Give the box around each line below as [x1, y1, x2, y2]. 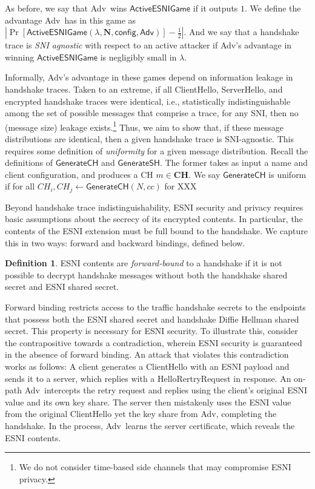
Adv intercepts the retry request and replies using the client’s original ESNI [24, 384, 308, 396]
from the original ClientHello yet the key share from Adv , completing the [5, 407, 277, 420]
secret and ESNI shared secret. [5, 280, 119, 293]
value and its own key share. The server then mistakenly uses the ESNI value [5, 395, 291, 408]
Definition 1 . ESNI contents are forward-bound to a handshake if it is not [5, 257, 282, 269]
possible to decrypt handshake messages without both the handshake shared [5, 268, 288, 281]
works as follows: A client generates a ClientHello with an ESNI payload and [5, 359, 290, 372]
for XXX [164, 180, 197, 192]
